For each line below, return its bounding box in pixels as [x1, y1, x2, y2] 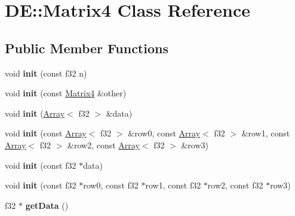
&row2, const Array [67, 138, 140, 151]
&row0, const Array [128, 127, 201, 139]
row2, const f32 [207, 179, 263, 191]
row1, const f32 [145, 179, 201, 191]
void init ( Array [5, 107, 65, 119]
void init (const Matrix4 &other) [5, 87, 127, 99]
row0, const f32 [83, 179, 139, 191]
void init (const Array [5, 127, 87, 139]
